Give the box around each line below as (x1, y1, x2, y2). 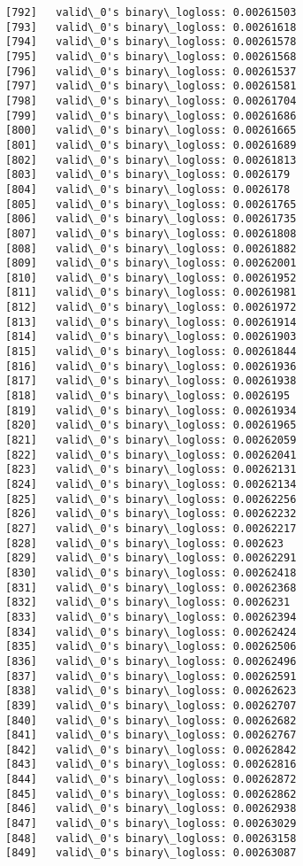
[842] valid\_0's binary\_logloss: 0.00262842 (5, 743, 297, 756)
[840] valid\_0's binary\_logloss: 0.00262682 (5, 714, 297, 727)
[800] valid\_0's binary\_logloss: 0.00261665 (5, 124, 297, 137)
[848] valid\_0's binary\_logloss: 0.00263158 (5, 831, 297, 845)
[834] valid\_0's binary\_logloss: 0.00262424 (5, 625, 297, 638)
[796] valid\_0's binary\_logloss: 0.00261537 (5, 65, 297, 78)
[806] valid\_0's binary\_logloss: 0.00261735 (5, 213, 297, 226)
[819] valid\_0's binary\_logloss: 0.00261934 (5, 404, 297, 417)
